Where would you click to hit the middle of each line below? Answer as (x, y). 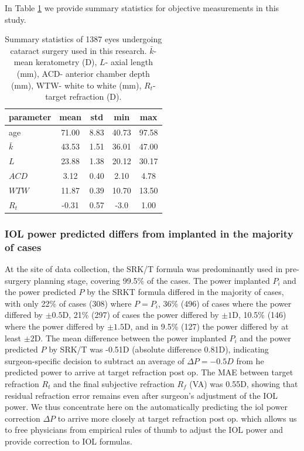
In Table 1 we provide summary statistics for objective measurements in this (142, 8)
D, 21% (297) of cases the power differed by (141, 315)
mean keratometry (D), (55, 62)
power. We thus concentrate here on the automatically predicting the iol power (146, 407)
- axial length (129, 62)
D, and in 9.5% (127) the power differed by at (206, 326)
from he (250, 360)
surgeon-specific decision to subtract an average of (95, 360)
